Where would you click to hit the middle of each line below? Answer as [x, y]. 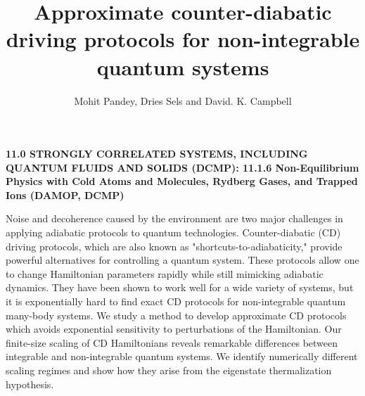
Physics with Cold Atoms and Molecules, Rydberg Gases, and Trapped [182, 181]
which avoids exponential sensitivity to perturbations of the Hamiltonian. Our [174, 329]
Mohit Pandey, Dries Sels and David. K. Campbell [183, 100]
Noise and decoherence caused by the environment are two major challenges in [174, 218]
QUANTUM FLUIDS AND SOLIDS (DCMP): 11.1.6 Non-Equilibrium [182, 167]
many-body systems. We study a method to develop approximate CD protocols [176, 315]
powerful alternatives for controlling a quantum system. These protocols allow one [182, 260]
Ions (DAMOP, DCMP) [65, 194]
